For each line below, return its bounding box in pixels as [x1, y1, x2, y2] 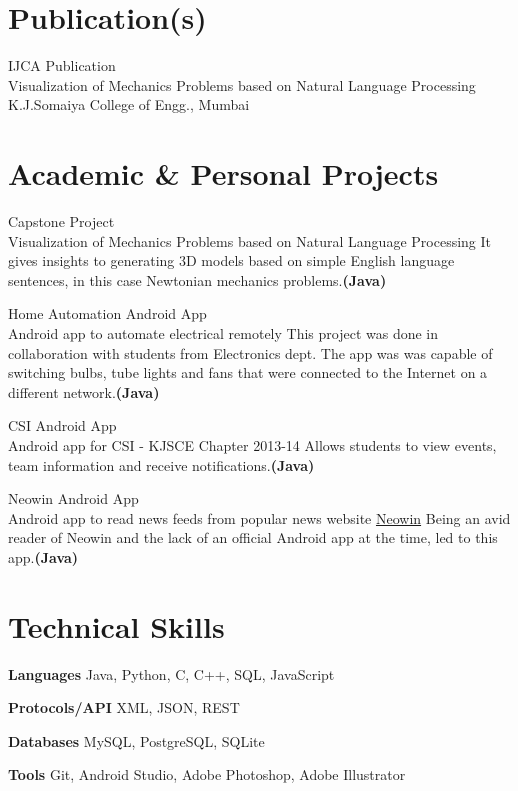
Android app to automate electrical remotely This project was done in [8, 323, 439, 343]
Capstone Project [8, 211, 115, 232]
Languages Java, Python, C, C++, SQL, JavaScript [8, 663, 335, 684]
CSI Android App [8, 415, 117, 436]
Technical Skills [8, 605, 225, 646]
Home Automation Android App [8, 303, 207, 324]
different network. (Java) [8, 381, 160, 402]
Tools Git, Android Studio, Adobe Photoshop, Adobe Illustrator [8, 764, 406, 785]
